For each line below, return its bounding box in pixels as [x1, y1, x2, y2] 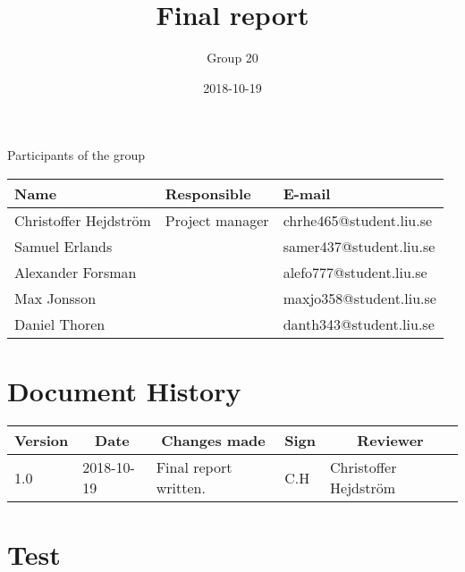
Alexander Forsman [14, 261, 137, 282]
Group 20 [207, 48, 258, 67]
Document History [7, 373, 241, 409]
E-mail [283, 182, 331, 204]
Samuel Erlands [14, 235, 113, 257]
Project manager [165, 209, 269, 231]
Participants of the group [7, 146, 145, 164]
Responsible [165, 182, 251, 204]
